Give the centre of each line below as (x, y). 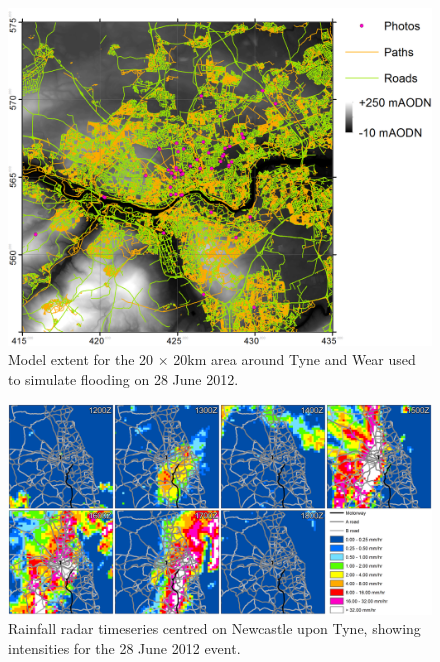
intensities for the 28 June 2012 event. (124, 648)
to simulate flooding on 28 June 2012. (123, 379)
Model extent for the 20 (81, 359)
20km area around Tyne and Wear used (294, 359)
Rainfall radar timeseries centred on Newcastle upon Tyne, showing (214, 628)
